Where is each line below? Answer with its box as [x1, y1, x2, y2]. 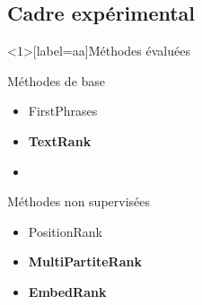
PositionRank [28, 222, 102, 240]
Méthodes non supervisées [7, 192, 151, 211]
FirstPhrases [28, 101, 98, 120]
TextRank [28, 131, 92, 150]
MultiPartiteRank [28, 252, 142, 271]
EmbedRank [28, 282, 107, 301]
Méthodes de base [7, 71, 106, 90]
